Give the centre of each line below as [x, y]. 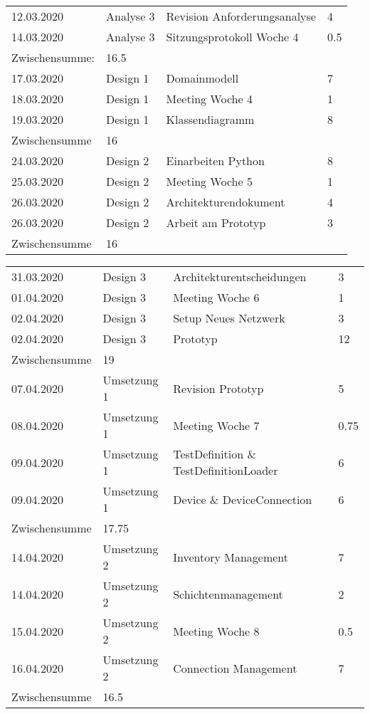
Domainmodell [202, 78]
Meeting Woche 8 [216, 631]
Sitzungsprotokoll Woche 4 [232, 37]
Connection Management [235, 668]
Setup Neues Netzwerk [229, 318]
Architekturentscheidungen [240, 277]
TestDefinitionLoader [226, 470]
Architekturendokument [226, 202]
